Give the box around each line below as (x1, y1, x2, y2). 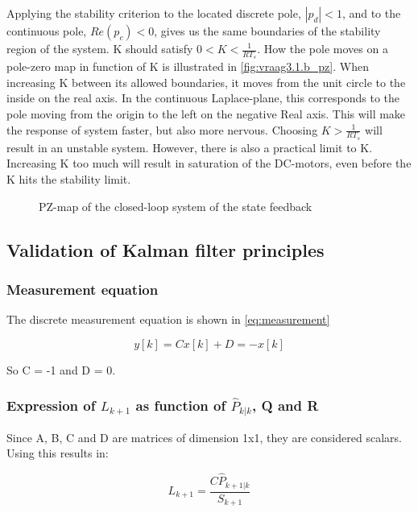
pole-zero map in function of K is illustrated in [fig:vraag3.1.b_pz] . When (6, 58, 369, 75)
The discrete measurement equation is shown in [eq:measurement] (6, 311, 330, 328)
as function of (135, 395, 226, 416)
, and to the (341, 5, 401, 21)
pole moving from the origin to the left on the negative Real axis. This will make (6, 105, 406, 122)
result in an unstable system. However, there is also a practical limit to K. (6, 139, 373, 155)
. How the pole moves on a (257, 40, 388, 56)
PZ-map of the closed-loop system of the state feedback (39, 197, 312, 214)
